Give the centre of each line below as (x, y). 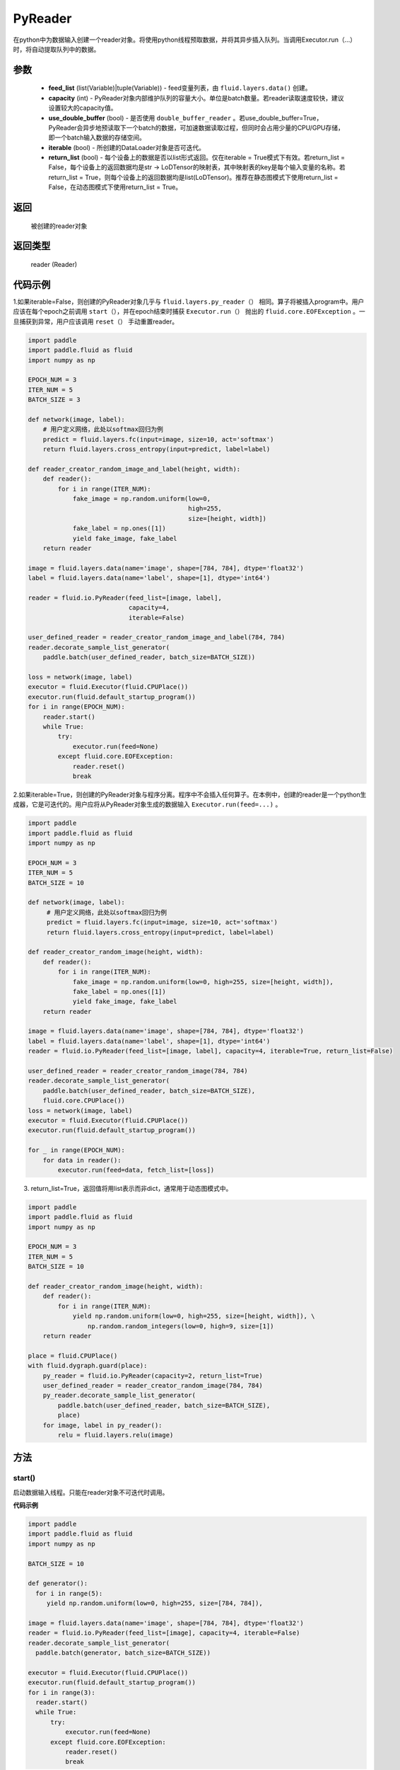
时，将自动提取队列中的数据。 (57, 49)
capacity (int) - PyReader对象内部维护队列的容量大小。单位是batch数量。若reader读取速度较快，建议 (196, 98)
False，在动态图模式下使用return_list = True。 (115, 187)
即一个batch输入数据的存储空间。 (97, 137)
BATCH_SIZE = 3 (54, 400)
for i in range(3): (61, 1692)
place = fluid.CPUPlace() (73, 1355)
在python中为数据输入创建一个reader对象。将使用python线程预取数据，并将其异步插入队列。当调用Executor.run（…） (185, 40)
